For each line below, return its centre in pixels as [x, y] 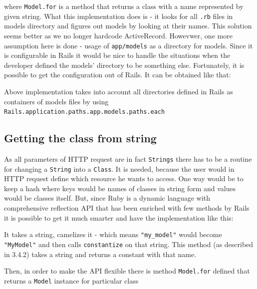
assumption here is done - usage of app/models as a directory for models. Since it [128, 45]
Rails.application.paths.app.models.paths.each [85, 112]
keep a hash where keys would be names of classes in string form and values [120, 188]
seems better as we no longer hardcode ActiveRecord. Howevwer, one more [118, 35]
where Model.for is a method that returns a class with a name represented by [124, 6]
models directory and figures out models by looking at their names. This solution [128, 26]
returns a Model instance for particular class [71, 280]
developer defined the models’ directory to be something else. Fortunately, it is [124, 65]
